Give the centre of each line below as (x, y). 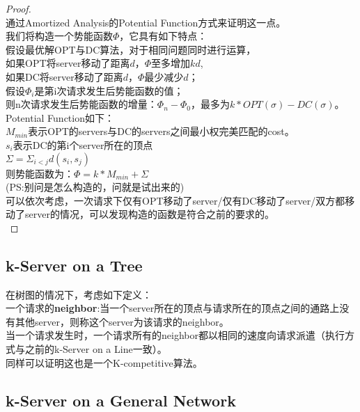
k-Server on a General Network (121, 400)
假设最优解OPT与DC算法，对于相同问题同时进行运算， (131, 49)
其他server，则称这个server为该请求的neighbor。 (122, 321)
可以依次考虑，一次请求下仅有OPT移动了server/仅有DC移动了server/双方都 (175, 200)
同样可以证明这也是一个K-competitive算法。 (104, 362)
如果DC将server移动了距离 (64, 76)
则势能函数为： (40, 173)
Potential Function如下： (60, 117)
